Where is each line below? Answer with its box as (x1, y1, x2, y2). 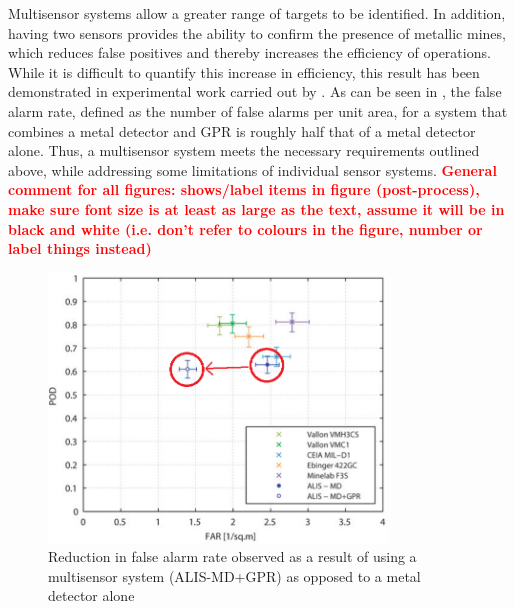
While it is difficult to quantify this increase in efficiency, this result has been (8, 61, 480, 82)
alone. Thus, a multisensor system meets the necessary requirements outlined (8, 140, 480, 161)
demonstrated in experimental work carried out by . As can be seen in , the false (8, 81, 502, 102)
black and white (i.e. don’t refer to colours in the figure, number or (8, 218, 483, 239)
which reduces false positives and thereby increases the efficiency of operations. (8, 42, 491, 63)
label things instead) (8, 238, 152, 259)
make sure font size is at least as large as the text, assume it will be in (8, 198, 505, 219)
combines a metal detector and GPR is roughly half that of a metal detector (8, 120, 476, 141)
